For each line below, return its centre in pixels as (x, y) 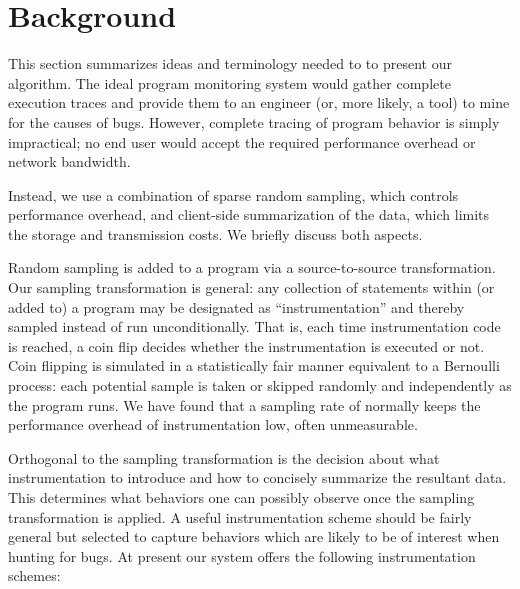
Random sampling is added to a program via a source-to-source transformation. (252, 267)
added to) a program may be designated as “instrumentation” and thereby (236, 306)
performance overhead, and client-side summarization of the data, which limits (249, 214)
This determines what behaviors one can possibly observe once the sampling (241, 497)
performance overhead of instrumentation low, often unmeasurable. (213, 424)
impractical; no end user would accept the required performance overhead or (242, 141)
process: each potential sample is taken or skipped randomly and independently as (260, 385)
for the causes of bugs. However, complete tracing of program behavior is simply (254, 121)
